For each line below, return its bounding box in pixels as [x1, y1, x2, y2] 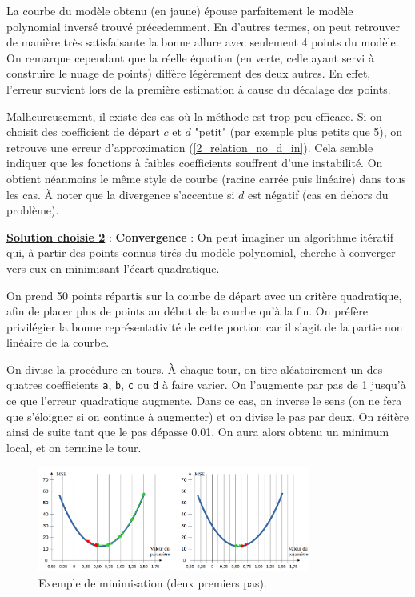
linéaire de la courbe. [6, 334, 110, 351]
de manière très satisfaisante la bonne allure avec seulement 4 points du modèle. [6, 34, 399, 50]
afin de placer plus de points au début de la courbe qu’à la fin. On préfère [6, 303, 368, 319]
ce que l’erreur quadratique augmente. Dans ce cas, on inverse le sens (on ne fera [6, 392, 402, 409]
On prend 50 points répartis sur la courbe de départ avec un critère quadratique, [6, 286, 402, 303]
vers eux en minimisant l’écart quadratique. [6, 259, 220, 276]
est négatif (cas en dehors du [247, 186, 389, 202]
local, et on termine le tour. [6, 439, 142, 455]
